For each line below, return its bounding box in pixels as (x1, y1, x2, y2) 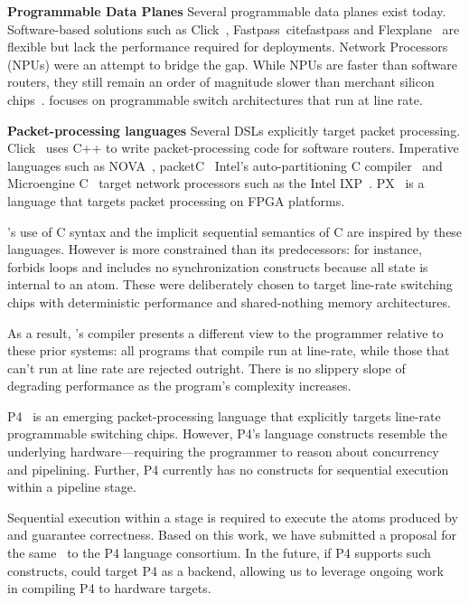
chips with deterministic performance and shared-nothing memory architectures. (7, 292, 451, 311)
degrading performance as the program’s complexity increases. (7, 376, 352, 395)
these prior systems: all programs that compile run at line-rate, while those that (7, 341, 450, 360)
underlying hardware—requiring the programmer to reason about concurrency (7, 442, 439, 461)
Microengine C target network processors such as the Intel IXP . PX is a (7, 174, 425, 193)
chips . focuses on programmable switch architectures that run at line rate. (7, 90, 423, 108)
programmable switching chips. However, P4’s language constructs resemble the (7, 424, 447, 443)
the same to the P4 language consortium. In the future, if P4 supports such (7, 543, 431, 562)
